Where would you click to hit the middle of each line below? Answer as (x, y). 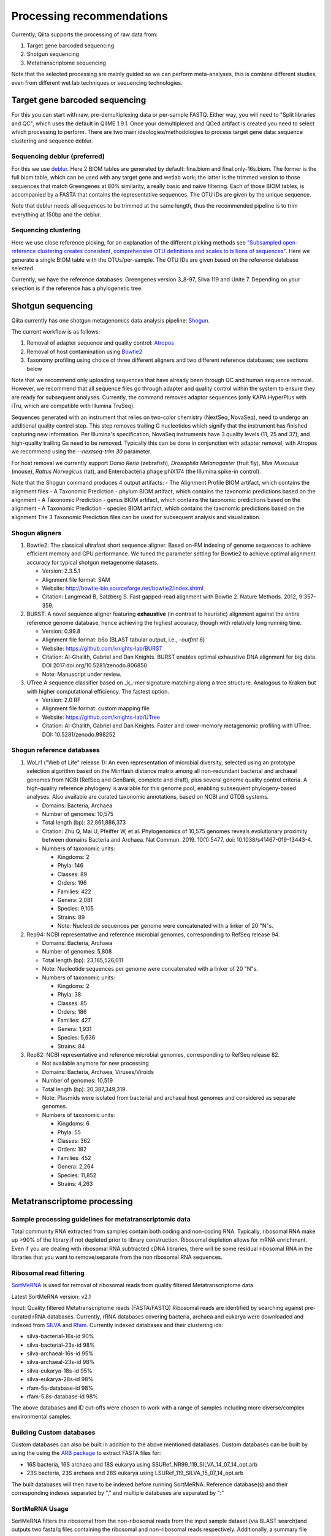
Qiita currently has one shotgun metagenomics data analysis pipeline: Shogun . (111, 320)
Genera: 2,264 (76, 1167)
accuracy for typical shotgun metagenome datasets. (93, 562)
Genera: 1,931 (74, 1029)
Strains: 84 (71, 1046)
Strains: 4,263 (75, 1183)
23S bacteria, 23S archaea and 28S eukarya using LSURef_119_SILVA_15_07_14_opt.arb (135, 1473)
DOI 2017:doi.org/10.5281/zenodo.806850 (94, 665)
